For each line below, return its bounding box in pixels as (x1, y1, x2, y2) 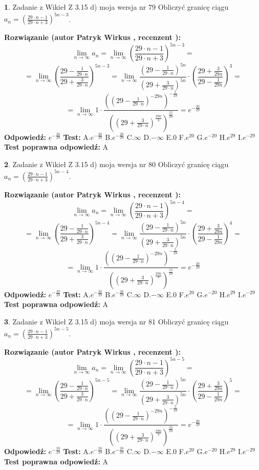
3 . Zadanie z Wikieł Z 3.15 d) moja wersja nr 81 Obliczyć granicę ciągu (4, 316, 229, 326)
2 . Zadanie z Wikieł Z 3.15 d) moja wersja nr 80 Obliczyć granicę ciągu (4, 158, 229, 169)
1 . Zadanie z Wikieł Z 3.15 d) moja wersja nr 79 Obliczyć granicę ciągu (4, 2, 229, 12)
